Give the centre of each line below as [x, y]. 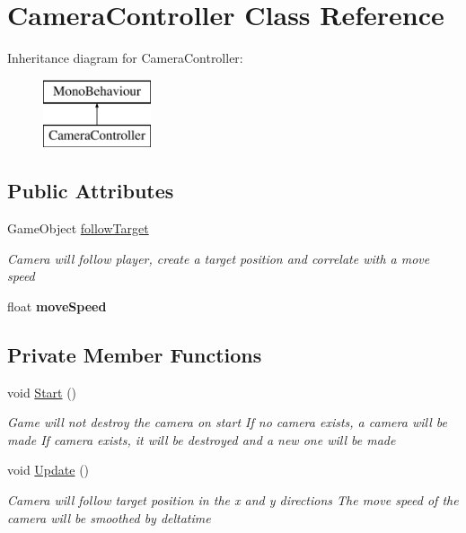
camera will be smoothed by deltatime [109, 517]
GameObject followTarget [78, 228]
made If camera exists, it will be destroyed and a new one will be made [202, 439]
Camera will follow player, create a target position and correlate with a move [219, 258]
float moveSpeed [57, 306]
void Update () [48, 470]
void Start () [42, 392]
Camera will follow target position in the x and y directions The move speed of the [233, 500]
